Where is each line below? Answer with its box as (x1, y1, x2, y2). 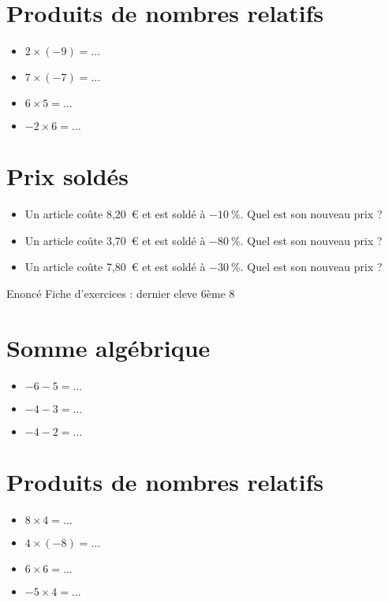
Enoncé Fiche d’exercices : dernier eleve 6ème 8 (6, 285, 235, 302)
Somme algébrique (6, 331, 211, 363)
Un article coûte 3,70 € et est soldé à (24, 232, 206, 248)
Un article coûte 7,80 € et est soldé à (24, 258, 206, 275)
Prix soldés (6, 160, 129, 192)
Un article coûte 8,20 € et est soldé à (24, 206, 206, 222)
